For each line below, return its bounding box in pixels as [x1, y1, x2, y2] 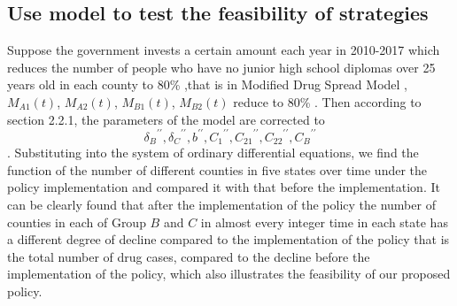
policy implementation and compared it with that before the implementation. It [7, 178, 440, 196]
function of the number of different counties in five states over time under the [7, 160, 428, 179]
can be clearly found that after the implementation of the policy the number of [7, 195, 436, 213]
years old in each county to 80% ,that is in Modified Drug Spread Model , [7, 75, 407, 94]
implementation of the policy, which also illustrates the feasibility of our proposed [7, 264, 451, 283]
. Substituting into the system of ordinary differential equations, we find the [7, 143, 419, 162]
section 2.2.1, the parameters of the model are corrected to [7, 110, 325, 128]
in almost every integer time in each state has [200, 212, 448, 231]
